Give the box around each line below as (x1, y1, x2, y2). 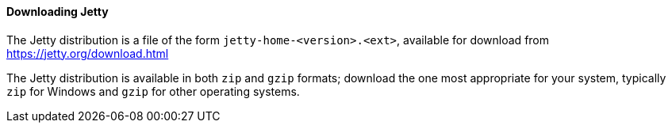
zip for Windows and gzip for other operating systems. (6, 84, 300, 98)
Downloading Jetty (6, 5, 109, 18)
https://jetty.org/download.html (6, 46, 169, 60)
